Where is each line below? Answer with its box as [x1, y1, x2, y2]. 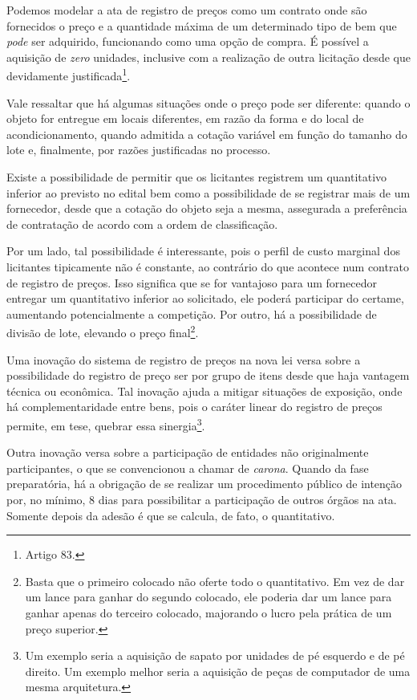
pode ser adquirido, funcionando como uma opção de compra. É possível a [6, 33, 369, 50]
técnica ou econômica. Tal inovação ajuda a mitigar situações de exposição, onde [6, 382, 403, 399]
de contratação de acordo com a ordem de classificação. [6, 215, 278, 232]
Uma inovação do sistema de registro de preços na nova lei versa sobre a [6, 351, 361, 368]
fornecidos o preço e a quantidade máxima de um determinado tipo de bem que [6, 17, 397, 34]
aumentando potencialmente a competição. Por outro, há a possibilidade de [6, 305, 377, 322]
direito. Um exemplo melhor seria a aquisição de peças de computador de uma [25, 662, 411, 679]
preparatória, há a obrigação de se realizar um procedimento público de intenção [6, 475, 403, 492]
